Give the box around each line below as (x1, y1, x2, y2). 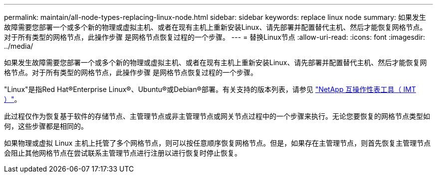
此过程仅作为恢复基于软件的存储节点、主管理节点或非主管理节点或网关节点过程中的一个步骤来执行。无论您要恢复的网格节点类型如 (4, 112, 430, 120)
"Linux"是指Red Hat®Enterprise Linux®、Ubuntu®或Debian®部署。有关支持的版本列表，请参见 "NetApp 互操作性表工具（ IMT (4, 85, 416, 93)
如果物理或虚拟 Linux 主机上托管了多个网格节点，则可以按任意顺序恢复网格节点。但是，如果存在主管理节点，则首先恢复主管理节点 (4, 139, 431, 147)
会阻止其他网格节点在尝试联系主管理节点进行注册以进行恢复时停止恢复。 (4, 149, 241, 157)
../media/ (4, 42, 33, 50)
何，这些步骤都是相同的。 (4, 122, 88, 130)
